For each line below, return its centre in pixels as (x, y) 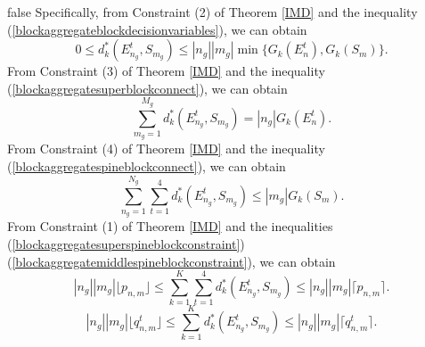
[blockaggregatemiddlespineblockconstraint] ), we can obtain (174, 261)
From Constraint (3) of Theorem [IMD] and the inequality (166, 71)
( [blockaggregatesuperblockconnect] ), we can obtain (147, 88)
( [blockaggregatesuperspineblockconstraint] (124, 244)
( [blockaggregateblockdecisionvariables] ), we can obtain (157, 29)
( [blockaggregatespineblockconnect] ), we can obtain (147, 165)
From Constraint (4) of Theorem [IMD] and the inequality (166, 149)
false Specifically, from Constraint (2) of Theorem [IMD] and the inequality (212, 12)
